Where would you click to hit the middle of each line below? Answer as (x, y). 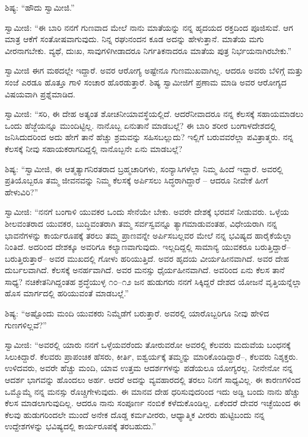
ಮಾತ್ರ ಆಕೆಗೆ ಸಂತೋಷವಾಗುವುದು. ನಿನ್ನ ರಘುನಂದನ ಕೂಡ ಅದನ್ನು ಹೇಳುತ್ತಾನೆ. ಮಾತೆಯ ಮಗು (134, 39)
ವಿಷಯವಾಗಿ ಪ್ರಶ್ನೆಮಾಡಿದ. (40, 94)
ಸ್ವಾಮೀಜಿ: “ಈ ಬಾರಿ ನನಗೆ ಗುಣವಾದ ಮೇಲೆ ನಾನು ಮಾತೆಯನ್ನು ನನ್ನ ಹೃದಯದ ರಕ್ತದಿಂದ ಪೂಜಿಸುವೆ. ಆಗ (149, 27)
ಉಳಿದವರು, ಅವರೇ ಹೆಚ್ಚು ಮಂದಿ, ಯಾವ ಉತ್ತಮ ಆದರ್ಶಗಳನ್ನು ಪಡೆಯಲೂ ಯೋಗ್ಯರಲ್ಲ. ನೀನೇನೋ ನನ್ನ (149, 368)
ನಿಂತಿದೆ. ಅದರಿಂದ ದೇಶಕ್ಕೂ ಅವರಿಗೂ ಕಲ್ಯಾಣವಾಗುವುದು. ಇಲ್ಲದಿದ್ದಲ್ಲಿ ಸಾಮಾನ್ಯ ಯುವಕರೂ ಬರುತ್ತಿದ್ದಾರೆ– (148, 247)
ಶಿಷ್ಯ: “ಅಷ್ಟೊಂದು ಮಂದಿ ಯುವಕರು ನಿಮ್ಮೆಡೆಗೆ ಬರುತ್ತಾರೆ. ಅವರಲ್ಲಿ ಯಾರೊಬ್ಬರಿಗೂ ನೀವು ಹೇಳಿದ (137, 313)
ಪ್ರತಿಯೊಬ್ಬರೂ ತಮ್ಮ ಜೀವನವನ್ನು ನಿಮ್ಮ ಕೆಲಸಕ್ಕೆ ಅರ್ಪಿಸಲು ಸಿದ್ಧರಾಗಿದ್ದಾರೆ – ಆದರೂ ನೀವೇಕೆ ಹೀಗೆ (136, 180)
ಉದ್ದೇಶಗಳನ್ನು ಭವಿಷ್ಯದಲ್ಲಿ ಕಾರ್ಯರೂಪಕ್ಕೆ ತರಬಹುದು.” (80, 426)
